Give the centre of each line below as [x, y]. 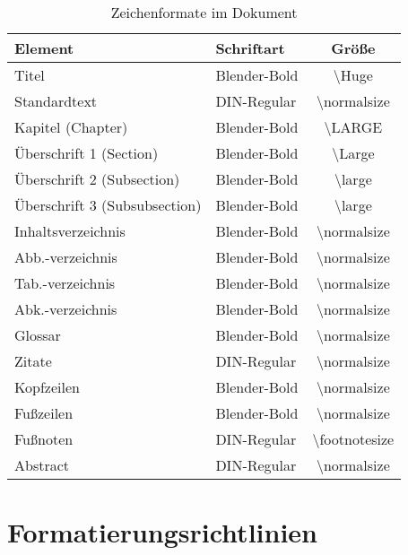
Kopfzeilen [47, 387]
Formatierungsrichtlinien [162, 532]
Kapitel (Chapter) [71, 127]
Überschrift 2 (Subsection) [97, 179]
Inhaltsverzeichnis [70, 231]
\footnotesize [353, 439]
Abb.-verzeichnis [66, 257]
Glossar [38, 335]
